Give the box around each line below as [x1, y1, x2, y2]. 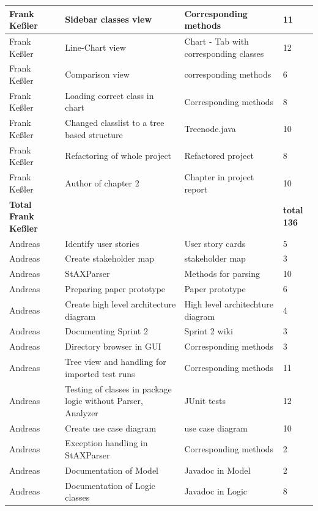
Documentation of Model [65, 463, 158, 476]
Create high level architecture [65, 297, 176, 310]
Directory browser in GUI [65, 340, 161, 353]
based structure [65, 128, 123, 141]
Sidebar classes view [65, 13, 152, 26]
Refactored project [184, 149, 254, 162]
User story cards [184, 237, 246, 249]
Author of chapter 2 [65, 176, 139, 189]
